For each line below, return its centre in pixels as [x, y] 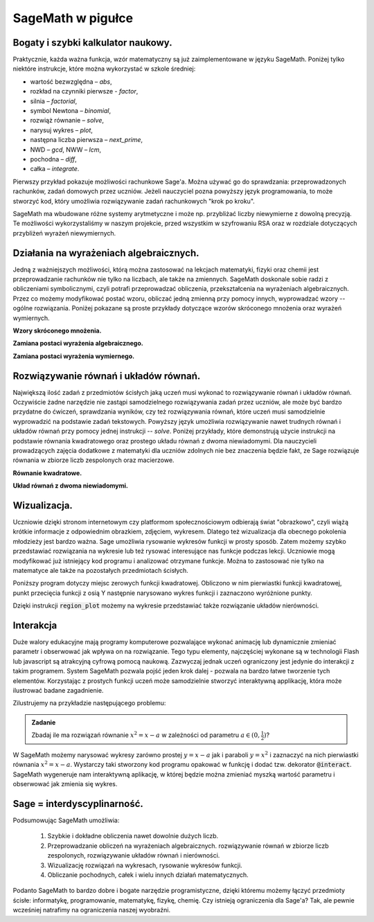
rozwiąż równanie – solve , [67, 121]
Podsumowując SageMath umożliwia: [66, 820]
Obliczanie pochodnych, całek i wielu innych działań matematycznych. [148, 875]
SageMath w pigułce [73, 18]
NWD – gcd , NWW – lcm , [66, 150]
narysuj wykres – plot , [62, 130]
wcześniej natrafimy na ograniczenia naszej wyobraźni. [92, 910]
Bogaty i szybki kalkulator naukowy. [92, 43]
